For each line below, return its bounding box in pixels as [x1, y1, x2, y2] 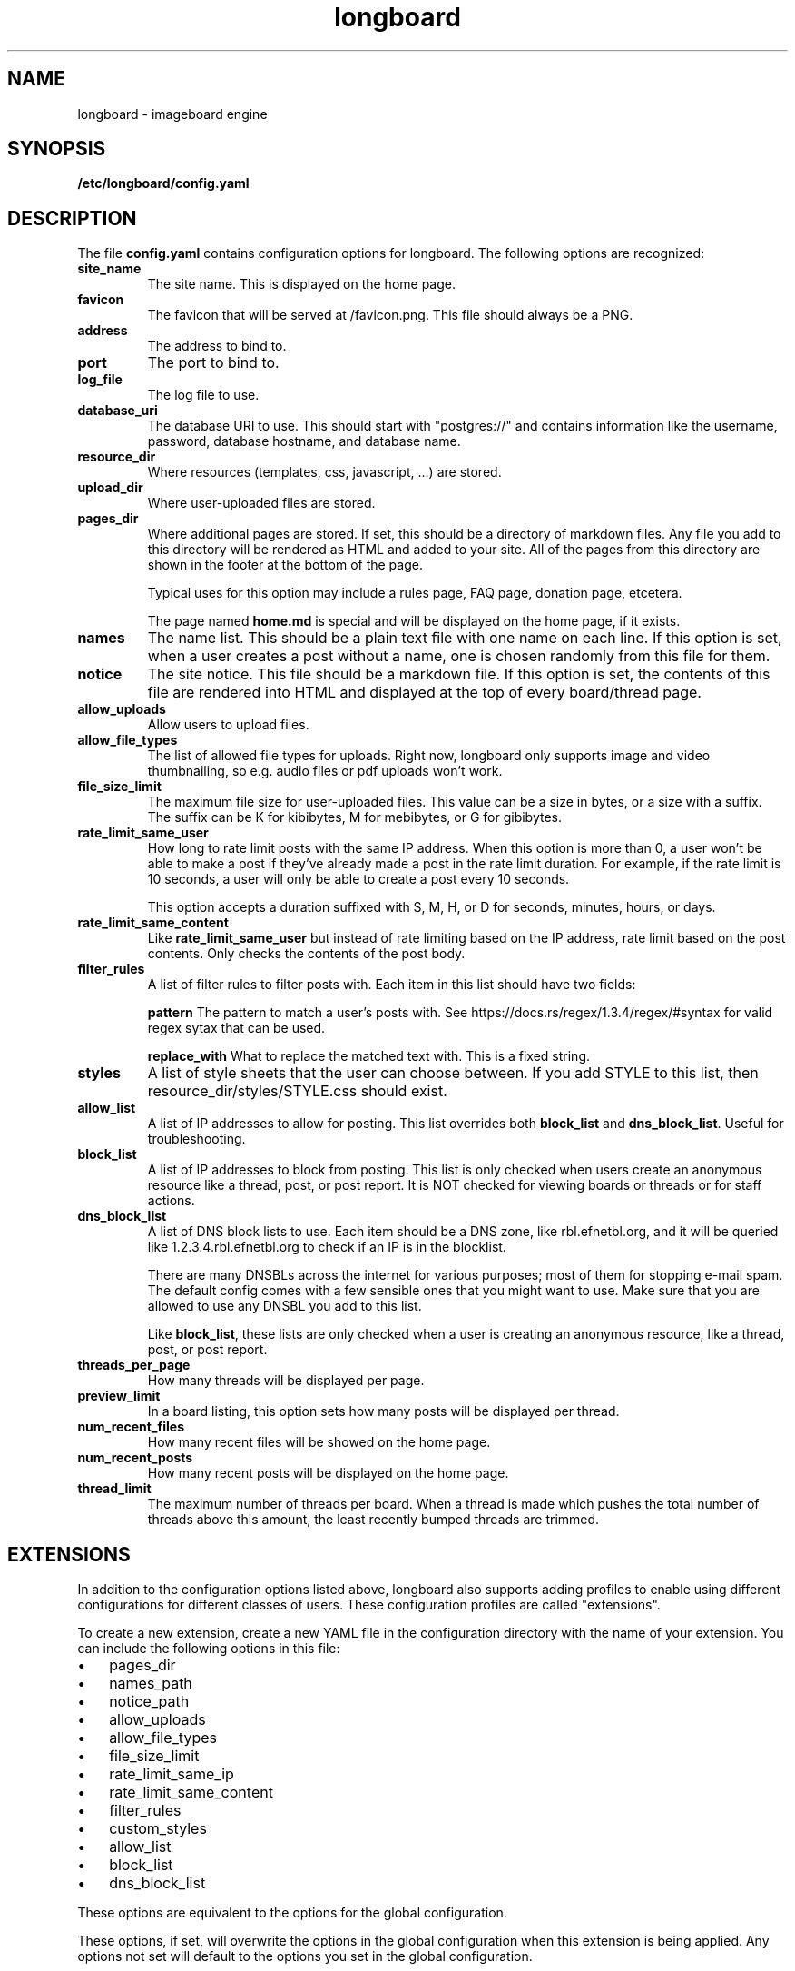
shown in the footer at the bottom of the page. [147, 557, 423, 573]
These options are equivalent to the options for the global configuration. [77, 1905, 507, 1921]
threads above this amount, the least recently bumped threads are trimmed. [147, 1511, 600, 1528]
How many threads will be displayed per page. [147, 1372, 425, 1389]
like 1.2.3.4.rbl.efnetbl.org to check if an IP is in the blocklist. [147, 1239, 506, 1255]
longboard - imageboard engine [77, 105, 268, 122]
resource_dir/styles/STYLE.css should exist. [147, 1082, 447, 1101]
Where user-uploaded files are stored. [147, 495, 376, 511]
